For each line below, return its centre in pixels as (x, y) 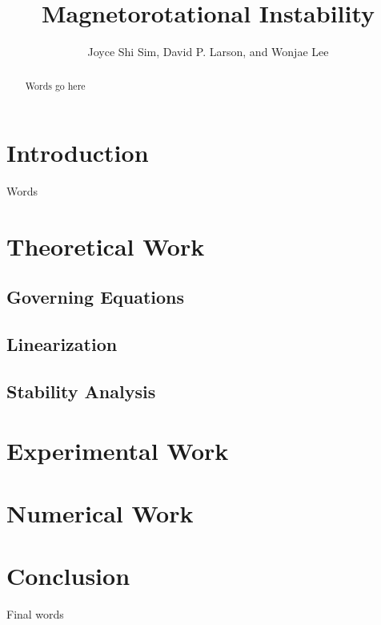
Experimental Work (118, 450)
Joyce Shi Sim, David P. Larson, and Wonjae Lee (208, 52)
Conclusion (68, 576)
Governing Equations (96, 297)
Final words (35, 614)
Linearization (62, 344)
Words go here (55, 85)
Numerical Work (100, 512)
